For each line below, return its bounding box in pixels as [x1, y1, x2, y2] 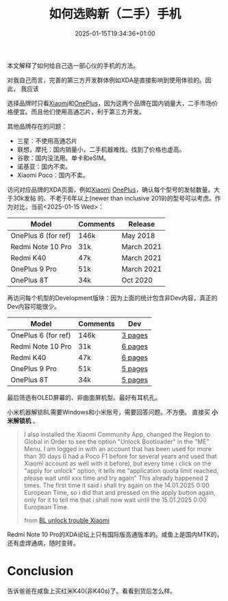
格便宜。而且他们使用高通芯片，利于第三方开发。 [7, 107, 145, 116]
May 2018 [121, 231, 155, 240]
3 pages [121, 330, 149, 340]
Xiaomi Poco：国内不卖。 [16, 170, 89, 179]
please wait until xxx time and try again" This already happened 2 [23, 474, 209, 482]
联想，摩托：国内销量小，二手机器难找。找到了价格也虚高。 [16, 145, 186, 153]
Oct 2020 [121, 275, 153, 285]
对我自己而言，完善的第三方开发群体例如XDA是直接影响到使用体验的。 [7, 76, 205, 84]
